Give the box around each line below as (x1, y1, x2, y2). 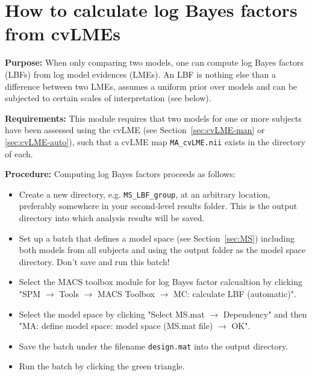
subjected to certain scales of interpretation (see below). (5, 92, 211, 104)
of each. (5, 147, 33, 160)
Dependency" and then (223, 307, 307, 320)
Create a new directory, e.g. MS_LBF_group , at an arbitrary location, (19, 187, 270, 200)
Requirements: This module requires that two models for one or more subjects (5, 111, 302, 124)
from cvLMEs (5, 21, 120, 46)
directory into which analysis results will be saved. (19, 211, 205, 224)
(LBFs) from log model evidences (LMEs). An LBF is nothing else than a (5, 67, 276, 80)
